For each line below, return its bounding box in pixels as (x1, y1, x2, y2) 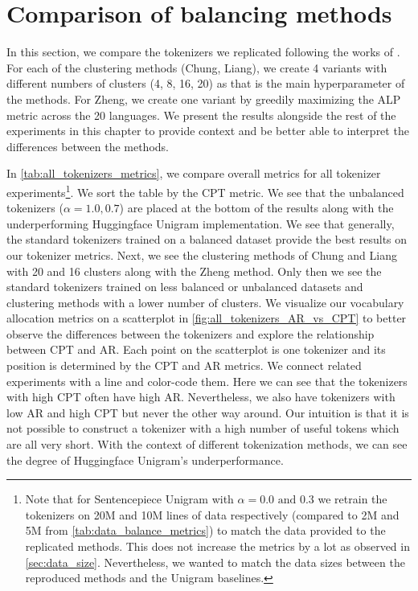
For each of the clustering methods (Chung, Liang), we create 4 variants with (6, 59, 387, 76)
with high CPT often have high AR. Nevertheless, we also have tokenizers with (6, 388, 395, 405)
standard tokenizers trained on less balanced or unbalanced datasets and (6, 278, 363, 295)
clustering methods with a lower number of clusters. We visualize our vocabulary (6, 293, 404, 310)
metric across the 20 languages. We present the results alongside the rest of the (6, 106, 396, 123)
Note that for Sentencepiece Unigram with (25, 490, 234, 507)
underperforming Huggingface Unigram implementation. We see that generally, (6, 215, 395, 232)
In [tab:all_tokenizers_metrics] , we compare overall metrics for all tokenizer (6, 165, 381, 182)
